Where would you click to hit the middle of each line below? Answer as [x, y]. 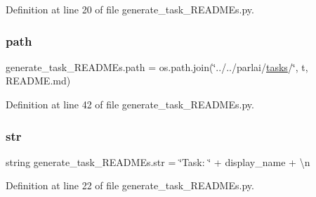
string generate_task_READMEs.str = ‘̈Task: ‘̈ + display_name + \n [158, 161]
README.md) [38, 81]
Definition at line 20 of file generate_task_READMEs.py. [130, 9]
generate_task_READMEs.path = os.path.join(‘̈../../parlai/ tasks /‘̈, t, [157, 66]
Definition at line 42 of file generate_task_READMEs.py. [130, 104]
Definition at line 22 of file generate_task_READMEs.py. [130, 185]
